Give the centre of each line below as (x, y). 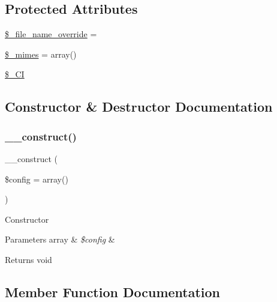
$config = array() (37, 179)
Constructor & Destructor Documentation (139, 107)
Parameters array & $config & (60, 239)
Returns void (28, 259)
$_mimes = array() (41, 54)
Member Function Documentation (113, 291)
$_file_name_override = (51, 34)
